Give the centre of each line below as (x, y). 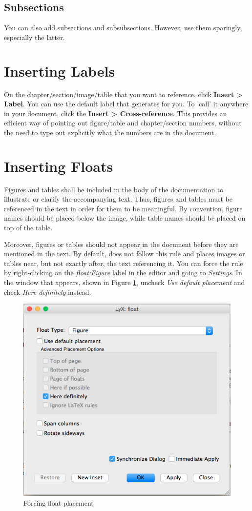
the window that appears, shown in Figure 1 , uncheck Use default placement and (125, 282)
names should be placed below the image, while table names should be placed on (125, 218)
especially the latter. (34, 37)
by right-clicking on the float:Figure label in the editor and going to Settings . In (123, 273)
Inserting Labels (60, 71)
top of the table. (28, 227)
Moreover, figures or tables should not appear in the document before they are (121, 244)
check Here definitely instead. (48, 292)
